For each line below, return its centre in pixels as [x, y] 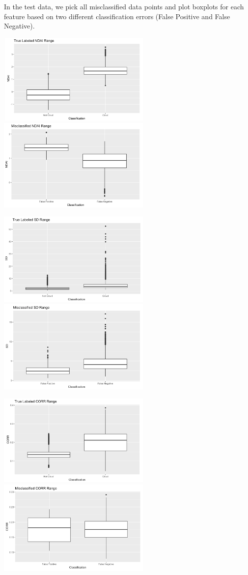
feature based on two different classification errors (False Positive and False [117, 16]
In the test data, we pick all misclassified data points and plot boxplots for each [124, 6]
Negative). [19, 26]
